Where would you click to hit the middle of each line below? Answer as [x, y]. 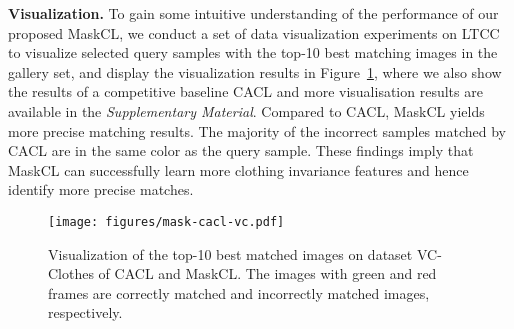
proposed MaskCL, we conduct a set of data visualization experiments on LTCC [254, 32]
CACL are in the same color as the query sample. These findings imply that [241, 150]
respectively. [85, 312]
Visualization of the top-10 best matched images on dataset [230, 253]
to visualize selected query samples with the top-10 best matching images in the [253, 52]
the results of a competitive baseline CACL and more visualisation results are [245, 91]
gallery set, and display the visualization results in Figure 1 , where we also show [255, 71]
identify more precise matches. [101, 189]
